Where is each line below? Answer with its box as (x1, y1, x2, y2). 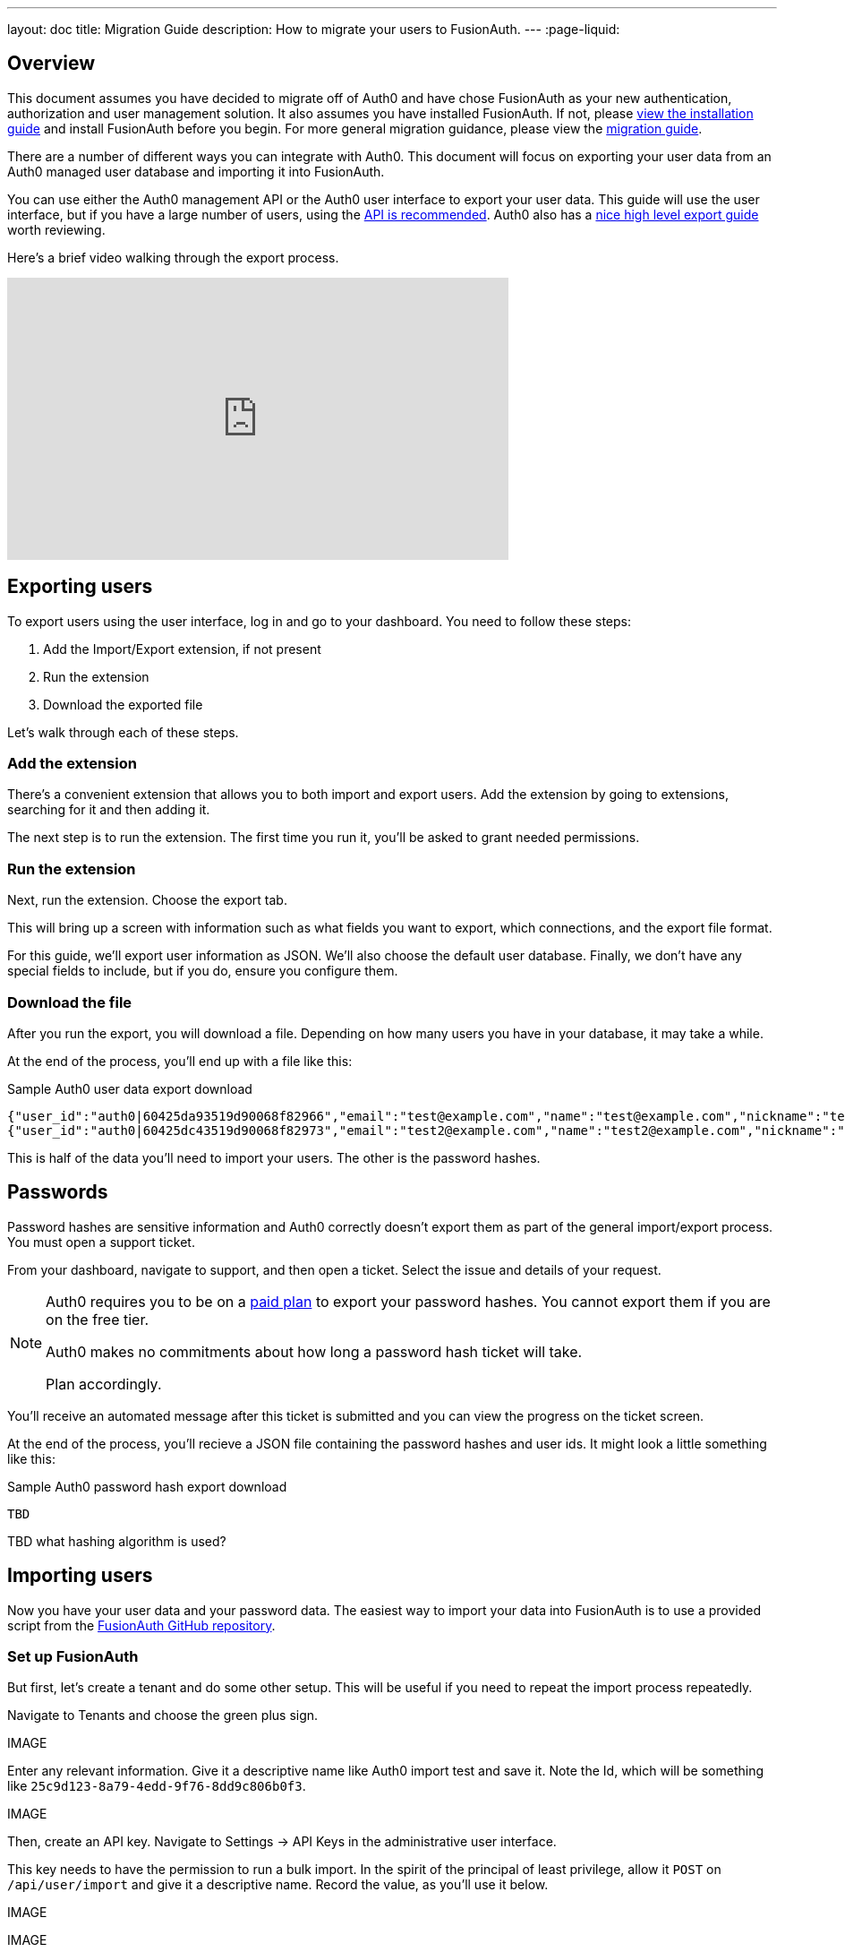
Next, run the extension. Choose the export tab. (7, 892, 287, 908)
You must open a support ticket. (7, 1234, 195, 1250)
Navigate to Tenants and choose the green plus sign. (7, 1707, 319, 1724)
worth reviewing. (7, 221, 106, 237)
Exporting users (7, 575, 153, 598)
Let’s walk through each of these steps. (7, 724, 239, 740)
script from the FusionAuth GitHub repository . (7, 1617, 276, 1633)
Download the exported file (43, 696, 203, 712)
